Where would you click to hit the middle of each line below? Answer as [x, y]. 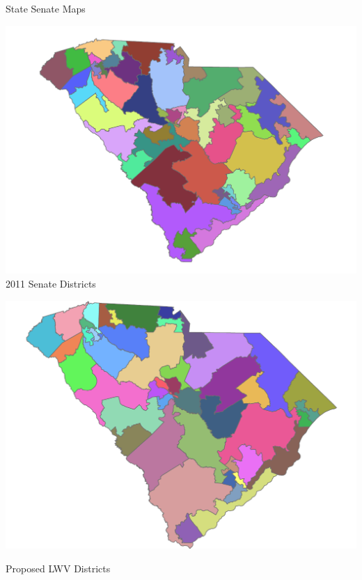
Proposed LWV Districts [58, 569]
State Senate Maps [46, 8]
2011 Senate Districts [51, 284]
